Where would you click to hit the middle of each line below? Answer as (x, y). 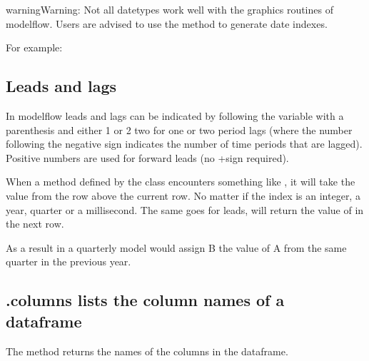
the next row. (35, 224)
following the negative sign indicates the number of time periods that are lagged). (184, 144)
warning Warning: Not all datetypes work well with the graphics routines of (170, 9)
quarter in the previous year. (69, 261)
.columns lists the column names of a (145, 300)
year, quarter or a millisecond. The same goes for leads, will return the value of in (185, 209)
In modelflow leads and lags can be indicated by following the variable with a (175, 115)
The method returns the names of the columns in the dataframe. (147, 351)
